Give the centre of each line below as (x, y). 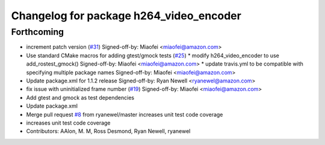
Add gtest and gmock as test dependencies (80, 97)
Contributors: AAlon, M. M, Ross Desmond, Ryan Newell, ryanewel (108, 131)
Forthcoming (38, 32)
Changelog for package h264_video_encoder (126, 16)
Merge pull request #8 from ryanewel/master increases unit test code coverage (125, 114)
